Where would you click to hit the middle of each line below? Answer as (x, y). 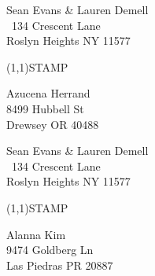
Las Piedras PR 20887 (60, 265)
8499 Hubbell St (45, 108)
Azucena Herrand (48, 93)
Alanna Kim (36, 234)
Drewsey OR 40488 (53, 124)
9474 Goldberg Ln (50, 250)
